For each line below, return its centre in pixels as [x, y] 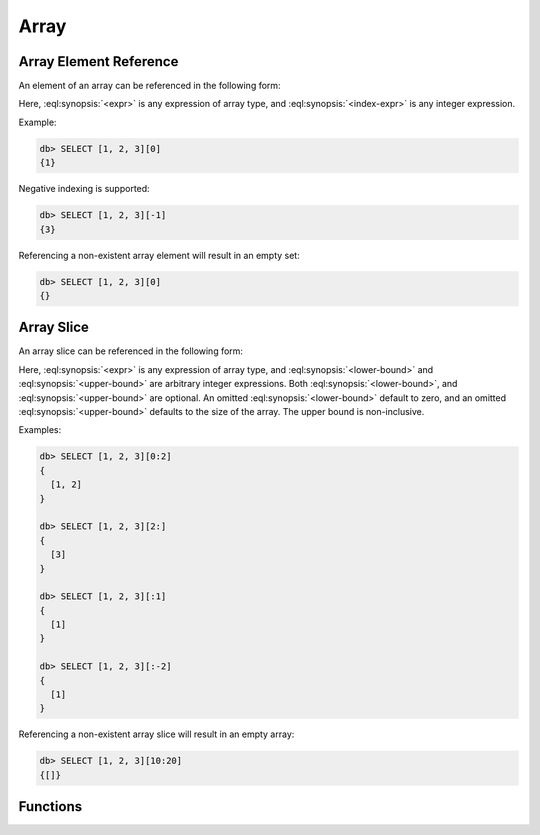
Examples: [40, 430]
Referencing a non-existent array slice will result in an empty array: [156, 734]
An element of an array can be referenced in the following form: [149, 86]
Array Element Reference [98, 61]
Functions [50, 806]
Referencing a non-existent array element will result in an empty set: [159, 255]
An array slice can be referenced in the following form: [131, 351]
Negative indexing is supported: [84, 189]
